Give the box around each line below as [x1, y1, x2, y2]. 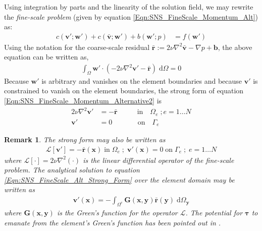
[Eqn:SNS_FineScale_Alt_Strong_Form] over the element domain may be [4, 174, 235, 185]
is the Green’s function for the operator [57, 207, 178, 217]
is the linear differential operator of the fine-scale [83, 154, 234, 165]
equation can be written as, [4, 51, 89, 62]
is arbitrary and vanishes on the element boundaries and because [41, 75, 242, 86]
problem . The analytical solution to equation [4, 164, 140, 175]
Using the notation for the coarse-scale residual [4, 41, 150, 52]
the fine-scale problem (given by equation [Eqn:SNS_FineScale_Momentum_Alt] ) [4, 11, 258, 22]
